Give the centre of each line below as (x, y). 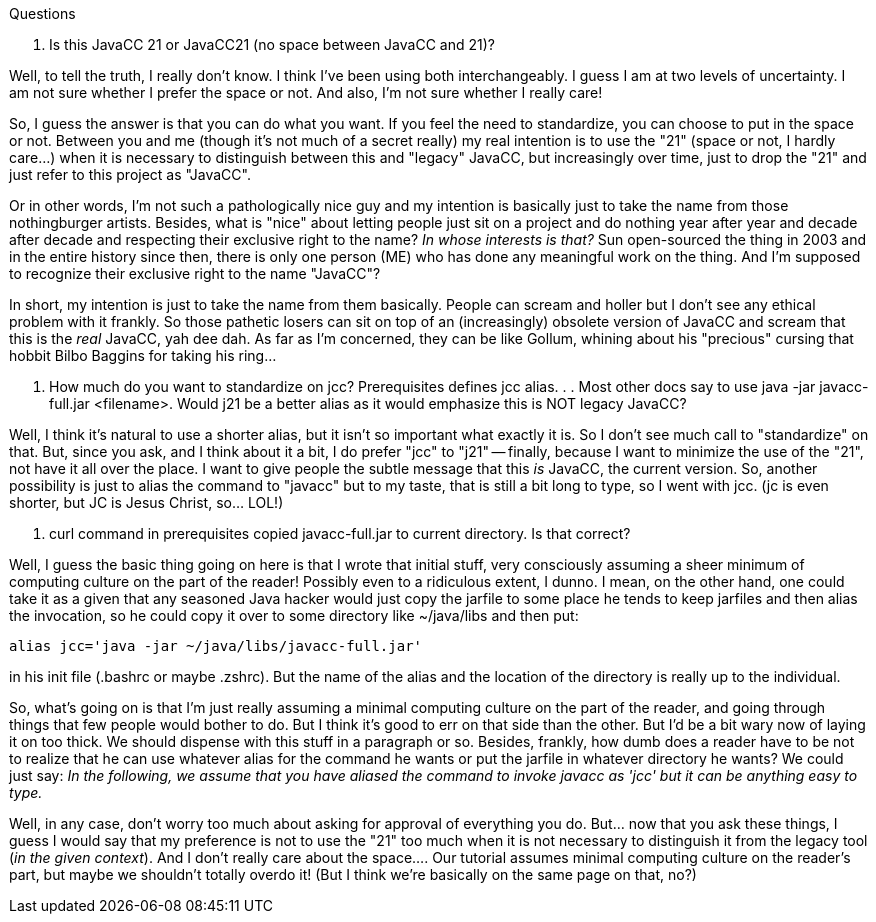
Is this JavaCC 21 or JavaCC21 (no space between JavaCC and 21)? (272, 44)
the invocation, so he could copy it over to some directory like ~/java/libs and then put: (294, 615)
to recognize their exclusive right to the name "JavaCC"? (195, 273)
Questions (42, 13)
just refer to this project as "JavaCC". (130, 174)
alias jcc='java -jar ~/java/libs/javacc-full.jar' (216, 646)
